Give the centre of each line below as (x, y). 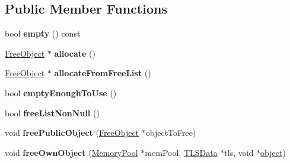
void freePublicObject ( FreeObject (72, 133)
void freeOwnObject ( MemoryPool (71, 152)
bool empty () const (43, 33)
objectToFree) (171, 133)
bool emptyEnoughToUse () (61, 92)
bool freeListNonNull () (52, 113)
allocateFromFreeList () (103, 73)
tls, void (239, 152)
